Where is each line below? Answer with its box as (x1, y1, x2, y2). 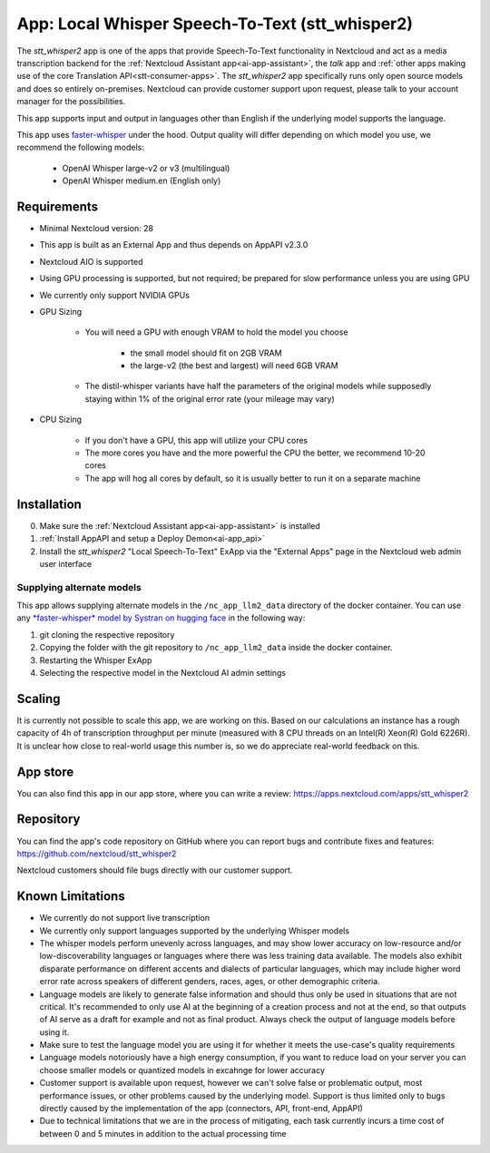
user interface (39, 558, 93, 569)
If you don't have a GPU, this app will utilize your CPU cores (84, 435, 309, 445)
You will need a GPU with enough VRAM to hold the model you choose (84, 327, 348, 337)
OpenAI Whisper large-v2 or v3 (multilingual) (62, 162, 230, 173)
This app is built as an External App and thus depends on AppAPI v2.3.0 (39, 239, 309, 250)
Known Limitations (16, 889, 126, 904)
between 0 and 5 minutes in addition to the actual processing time (39, 1128, 287, 1138)
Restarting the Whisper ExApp (39, 654, 152, 666)
